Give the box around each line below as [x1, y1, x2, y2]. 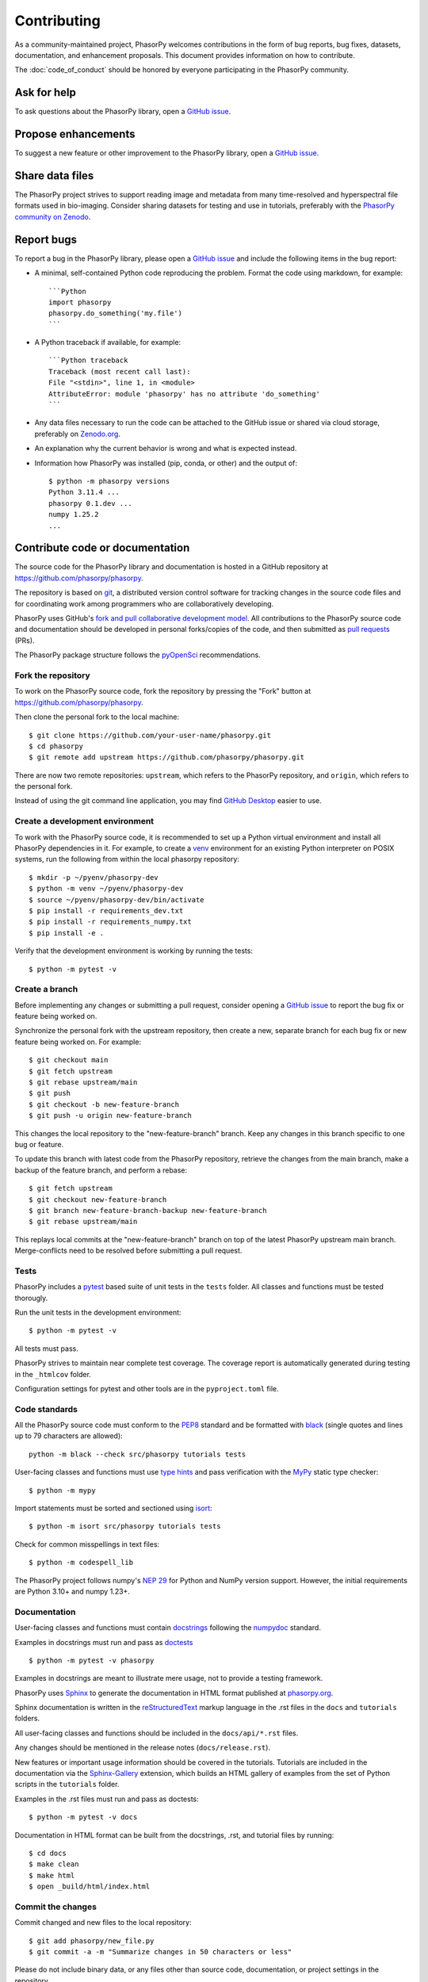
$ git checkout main [29, 1055, 109, 1065]
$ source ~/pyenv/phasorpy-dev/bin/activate [29, 895, 205, 904]
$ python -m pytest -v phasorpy [29, 1655, 155, 1665]
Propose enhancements [14, 128, 136, 141]
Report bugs [14, 232, 78, 246]
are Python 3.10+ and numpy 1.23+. [14, 1586, 131, 1596]
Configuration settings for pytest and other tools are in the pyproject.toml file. [14, 1383, 279, 1393]
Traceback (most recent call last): [48, 367, 191, 376]
